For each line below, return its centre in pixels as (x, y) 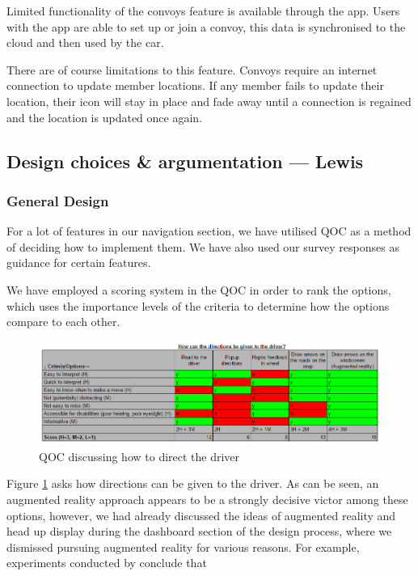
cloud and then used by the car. (85, 42)
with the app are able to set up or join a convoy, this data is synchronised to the (206, 26)
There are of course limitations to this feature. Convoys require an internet (192, 69)
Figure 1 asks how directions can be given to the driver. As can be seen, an (193, 483)
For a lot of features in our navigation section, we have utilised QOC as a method (209, 231)
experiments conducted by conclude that (107, 563)
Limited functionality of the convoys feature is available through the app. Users (203, 11)
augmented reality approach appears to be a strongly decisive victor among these (207, 499)
